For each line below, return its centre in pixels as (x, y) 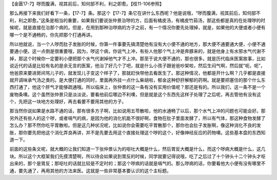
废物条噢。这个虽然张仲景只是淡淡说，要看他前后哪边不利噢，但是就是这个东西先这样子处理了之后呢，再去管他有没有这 (135, 94)
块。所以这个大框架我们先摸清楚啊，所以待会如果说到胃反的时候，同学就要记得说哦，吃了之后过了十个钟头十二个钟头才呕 (137, 156)
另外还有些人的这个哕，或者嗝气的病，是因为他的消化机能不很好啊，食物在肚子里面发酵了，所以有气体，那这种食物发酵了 (137, 118)
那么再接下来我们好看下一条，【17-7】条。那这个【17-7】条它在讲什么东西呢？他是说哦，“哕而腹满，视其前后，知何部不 (135, 13)
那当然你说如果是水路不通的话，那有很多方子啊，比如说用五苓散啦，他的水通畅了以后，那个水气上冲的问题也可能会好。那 (137, 111)
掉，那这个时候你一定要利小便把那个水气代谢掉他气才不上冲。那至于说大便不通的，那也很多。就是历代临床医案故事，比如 (137, 58)
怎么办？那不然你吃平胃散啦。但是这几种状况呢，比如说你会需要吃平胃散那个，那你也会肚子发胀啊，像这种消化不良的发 (135, 125)
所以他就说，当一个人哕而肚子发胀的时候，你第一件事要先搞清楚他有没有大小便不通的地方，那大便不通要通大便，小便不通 (137, 44)
